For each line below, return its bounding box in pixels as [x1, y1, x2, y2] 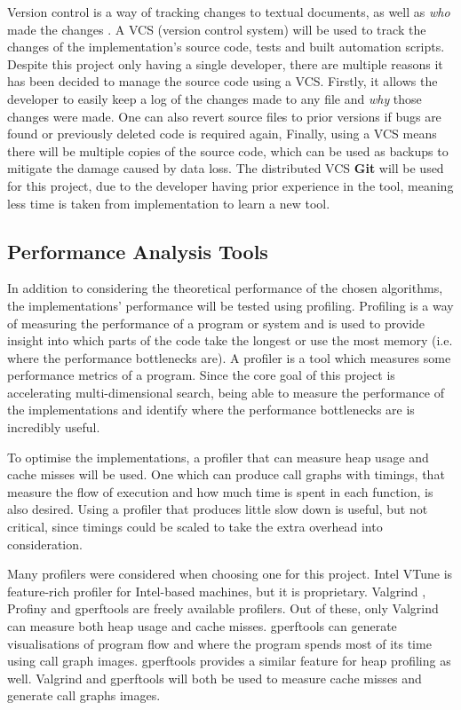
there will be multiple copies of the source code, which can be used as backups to [7, 141, 449, 160]
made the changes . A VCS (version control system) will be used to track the [7, 20, 426, 38]
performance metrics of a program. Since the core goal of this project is [7, 366, 395, 384]
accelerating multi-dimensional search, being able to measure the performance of [7, 383, 444, 401]
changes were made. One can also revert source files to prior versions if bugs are [7, 106, 441, 125]
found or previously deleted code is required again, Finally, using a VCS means [7, 124, 437, 143]
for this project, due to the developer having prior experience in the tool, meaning [7, 176, 454, 194]
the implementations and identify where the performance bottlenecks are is [7, 400, 415, 419]
